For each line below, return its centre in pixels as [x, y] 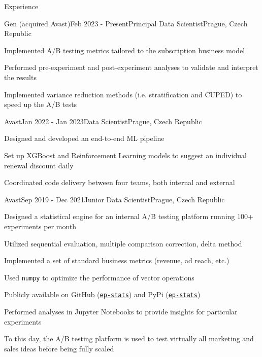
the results [20, 77]
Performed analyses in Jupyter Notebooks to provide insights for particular [121, 311]
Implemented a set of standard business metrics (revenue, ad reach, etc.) [117, 260]
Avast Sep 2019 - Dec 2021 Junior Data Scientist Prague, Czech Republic [114, 199]
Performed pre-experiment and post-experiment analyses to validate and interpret [131, 67]
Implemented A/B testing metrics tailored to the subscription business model [125, 50]
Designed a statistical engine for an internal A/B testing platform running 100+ [129, 216]
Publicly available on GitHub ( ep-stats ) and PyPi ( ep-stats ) [102, 294]
